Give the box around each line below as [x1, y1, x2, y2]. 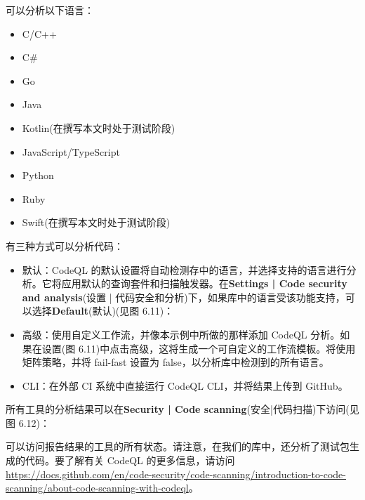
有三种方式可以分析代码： [6, 238, 124, 253]
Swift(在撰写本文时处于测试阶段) [22, 215, 171, 230]
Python [22, 168, 54, 183]
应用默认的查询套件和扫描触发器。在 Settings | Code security [61, 276, 347, 291]
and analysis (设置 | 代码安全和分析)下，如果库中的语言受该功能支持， [22, 289, 345, 304]
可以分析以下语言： [6, 3, 94, 17]
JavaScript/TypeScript [22, 144, 120, 159]
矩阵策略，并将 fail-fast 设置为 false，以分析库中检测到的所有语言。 [22, 355, 329, 369]
